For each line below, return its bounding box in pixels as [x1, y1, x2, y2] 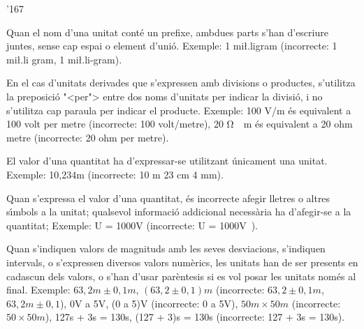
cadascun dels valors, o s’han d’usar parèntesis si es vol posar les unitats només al [6, 268, 356, 283]
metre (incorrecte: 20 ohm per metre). [6, 130, 169, 144]
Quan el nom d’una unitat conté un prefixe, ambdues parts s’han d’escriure [6, 24, 328, 39]
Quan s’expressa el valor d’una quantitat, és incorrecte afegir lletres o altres [6, 190, 330, 205]
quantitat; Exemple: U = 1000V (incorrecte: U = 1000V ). [6, 217, 258, 232]
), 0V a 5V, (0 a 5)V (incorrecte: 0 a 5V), [59, 296, 238, 310]
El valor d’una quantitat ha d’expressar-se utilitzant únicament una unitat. [6, 153, 328, 168]
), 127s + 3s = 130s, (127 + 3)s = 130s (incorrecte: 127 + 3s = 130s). [45, 309, 345, 324]
